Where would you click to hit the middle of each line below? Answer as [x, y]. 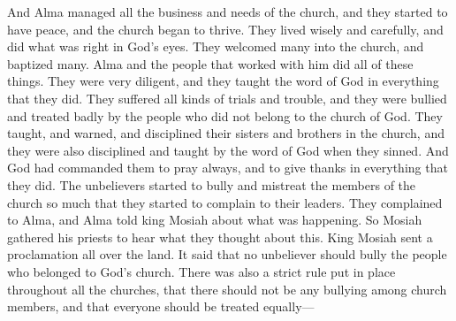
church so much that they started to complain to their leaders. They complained [225, 202]
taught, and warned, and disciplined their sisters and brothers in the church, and [226, 133]
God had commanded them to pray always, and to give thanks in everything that [228, 168]
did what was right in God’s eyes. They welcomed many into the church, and [216, 46]
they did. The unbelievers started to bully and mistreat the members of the [212, 184]
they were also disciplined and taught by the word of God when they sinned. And [228, 150]
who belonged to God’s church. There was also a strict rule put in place [201, 271]
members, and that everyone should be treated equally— [161, 306]
